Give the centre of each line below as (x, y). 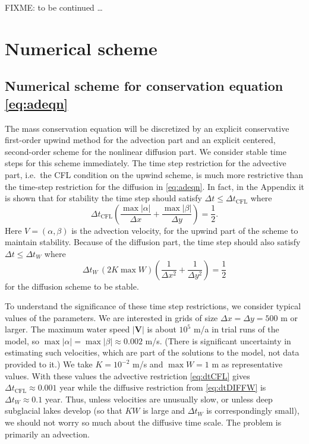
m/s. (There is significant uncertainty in (218, 340)
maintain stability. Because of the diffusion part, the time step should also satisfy (153, 242)
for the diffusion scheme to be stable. (72, 286)
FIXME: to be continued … (54, 7)
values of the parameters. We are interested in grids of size (111, 317)
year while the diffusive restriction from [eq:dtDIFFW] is (163, 387)
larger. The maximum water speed (67, 329)
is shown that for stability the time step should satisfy (103, 198)
